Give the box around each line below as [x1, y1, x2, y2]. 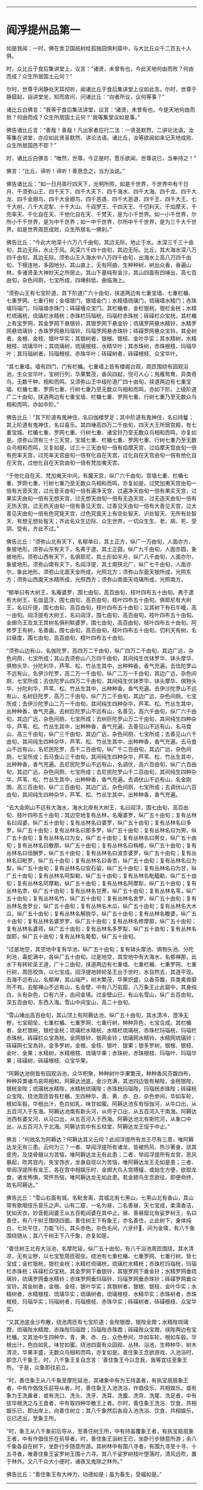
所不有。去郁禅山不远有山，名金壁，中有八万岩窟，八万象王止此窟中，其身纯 [6, 983, 197, 991]
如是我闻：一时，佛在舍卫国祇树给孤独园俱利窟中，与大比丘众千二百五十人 [6, 44, 192, 52]
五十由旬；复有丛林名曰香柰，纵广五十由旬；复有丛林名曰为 [48, 857, 197, 864]
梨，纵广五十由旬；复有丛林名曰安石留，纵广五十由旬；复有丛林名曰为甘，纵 [6, 864, 197, 872]
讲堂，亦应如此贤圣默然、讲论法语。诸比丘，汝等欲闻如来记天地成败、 [22, 134, 197, 141]
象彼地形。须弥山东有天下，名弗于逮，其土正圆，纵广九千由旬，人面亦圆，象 [6, 545, 197, 552]
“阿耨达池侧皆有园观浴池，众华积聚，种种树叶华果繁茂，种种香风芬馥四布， [6, 1069, 195, 1077]
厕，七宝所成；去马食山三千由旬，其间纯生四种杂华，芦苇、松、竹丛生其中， [6, 753, 197, 760]
